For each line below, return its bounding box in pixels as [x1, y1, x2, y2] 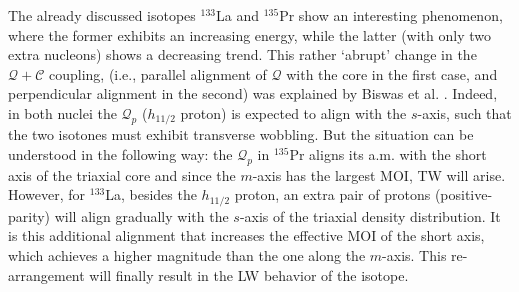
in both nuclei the [8, 102, 117, 123]
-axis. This [382, 245, 447, 266]
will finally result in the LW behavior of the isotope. [89, 264, 409, 285]
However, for [8, 184, 86, 205]
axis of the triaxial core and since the [8, 164, 236, 185]
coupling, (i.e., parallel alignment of [48, 63, 267, 84]
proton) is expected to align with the [180, 102, 407, 123]
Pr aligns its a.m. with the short [289, 144, 487, 165]
